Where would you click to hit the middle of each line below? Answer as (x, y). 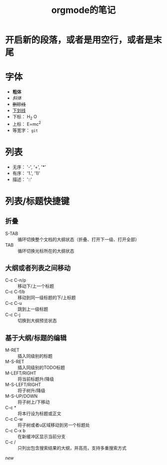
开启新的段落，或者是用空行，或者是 (79, 40)
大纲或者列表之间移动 (38, 268)
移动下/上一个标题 (36, 286)
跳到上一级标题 (33, 309)
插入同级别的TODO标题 (42, 368)
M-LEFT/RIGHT (21, 373)
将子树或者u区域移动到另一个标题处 (54, 425)
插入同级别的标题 (35, 356)
